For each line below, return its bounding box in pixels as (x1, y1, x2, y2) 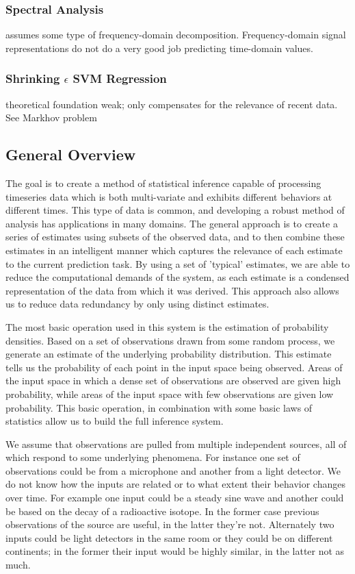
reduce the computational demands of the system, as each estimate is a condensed (5, 270, 350, 284)
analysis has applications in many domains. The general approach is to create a (5, 216, 338, 230)
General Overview (5, 144, 136, 165)
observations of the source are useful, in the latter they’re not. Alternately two (5, 517, 334, 532)
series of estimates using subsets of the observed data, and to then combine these (5, 229, 345, 244)
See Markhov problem (5, 110, 97, 125)
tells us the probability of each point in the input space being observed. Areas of (5, 360, 343, 374)
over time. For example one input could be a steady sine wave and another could (5, 490, 344, 505)
